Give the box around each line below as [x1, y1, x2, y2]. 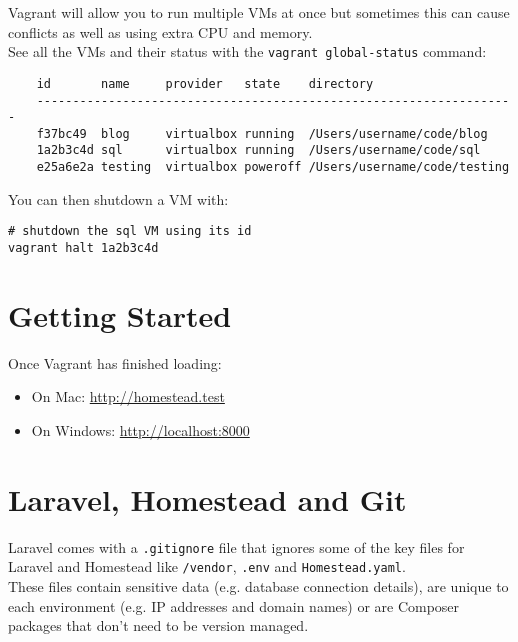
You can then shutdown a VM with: [8, 188, 229, 209]
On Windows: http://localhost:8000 [31, 420, 250, 440]
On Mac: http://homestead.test [31, 386, 225, 407]
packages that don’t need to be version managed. [8, 615, 309, 636]
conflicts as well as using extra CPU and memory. [8, 21, 313, 42]
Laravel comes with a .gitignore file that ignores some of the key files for [8, 536, 465, 557]
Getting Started [8, 294, 232, 335]
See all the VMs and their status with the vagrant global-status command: [8, 41, 487, 62]
